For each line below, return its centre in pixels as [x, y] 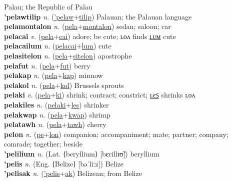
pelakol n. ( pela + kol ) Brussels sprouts [64, 85]
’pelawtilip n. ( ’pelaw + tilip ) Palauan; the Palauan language [98, 16]
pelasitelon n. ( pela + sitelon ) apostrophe [68, 55]
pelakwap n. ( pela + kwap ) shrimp [57, 114]
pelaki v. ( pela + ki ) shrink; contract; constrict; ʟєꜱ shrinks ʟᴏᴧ [100, 95]
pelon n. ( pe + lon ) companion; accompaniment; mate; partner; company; [116, 134]
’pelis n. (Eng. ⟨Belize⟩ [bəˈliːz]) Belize [64, 163]
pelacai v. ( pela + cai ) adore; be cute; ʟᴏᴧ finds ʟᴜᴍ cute [90, 36]
